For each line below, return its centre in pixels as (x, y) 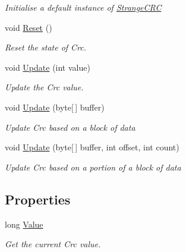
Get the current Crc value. (53, 244)
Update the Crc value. (44, 87)
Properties (38, 199)
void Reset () (29, 27)
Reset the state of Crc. (46, 47)
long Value (24, 224)
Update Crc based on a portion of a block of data (93, 167)
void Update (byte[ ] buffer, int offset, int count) (92, 147)
